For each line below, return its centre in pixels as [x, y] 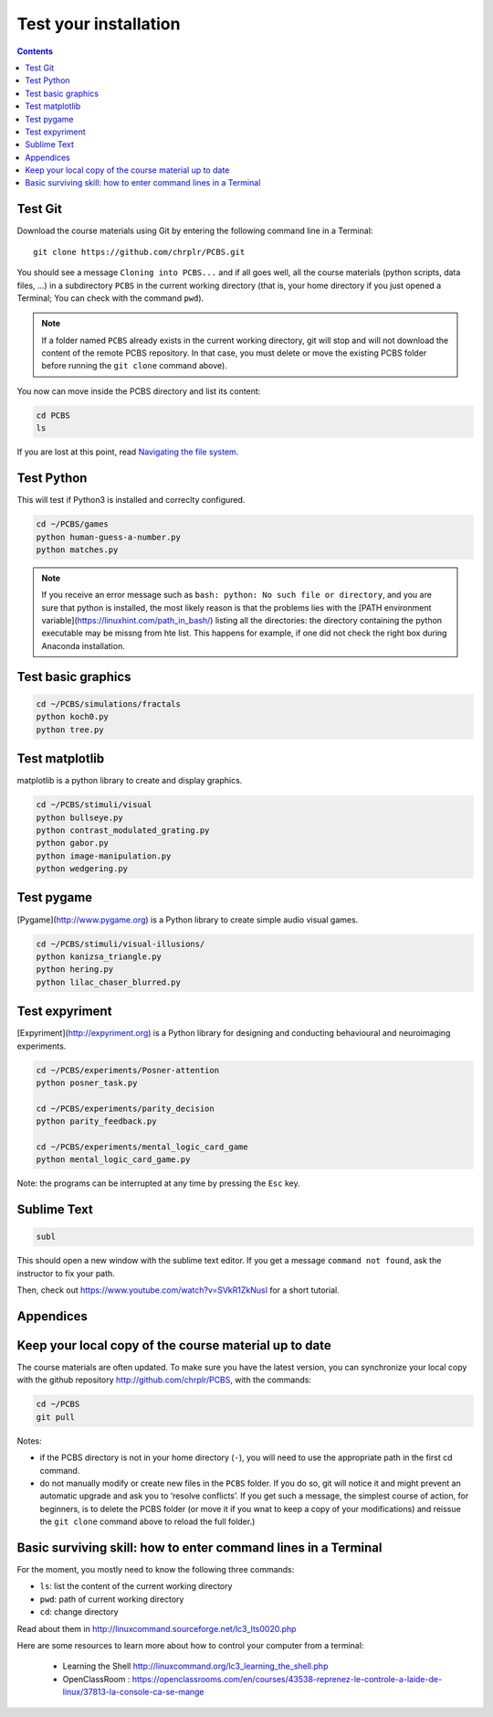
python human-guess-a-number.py [109, 537]
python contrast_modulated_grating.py [123, 830]
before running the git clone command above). [134, 366]
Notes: [29, 1441]
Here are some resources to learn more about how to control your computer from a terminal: [190, 1645]
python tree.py [70, 730]
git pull [56, 1417]
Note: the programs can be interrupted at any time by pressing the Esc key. [158, 1183]
